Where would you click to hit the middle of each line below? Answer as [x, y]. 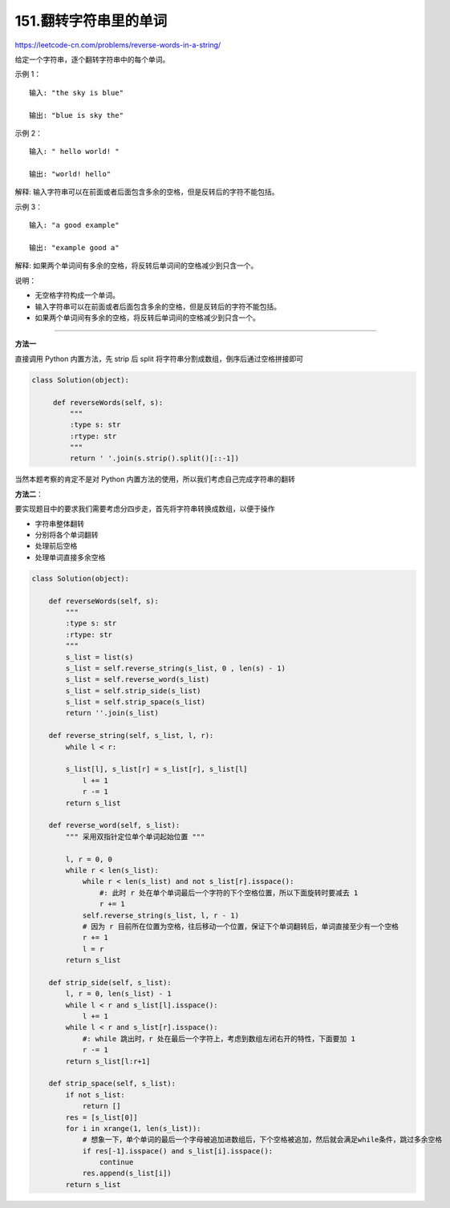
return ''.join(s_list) [112, 713]
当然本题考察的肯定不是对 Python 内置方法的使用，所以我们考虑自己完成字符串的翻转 [155, 479]
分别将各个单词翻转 [67, 535]
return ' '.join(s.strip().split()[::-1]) [154, 458]
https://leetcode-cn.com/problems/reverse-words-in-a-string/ [118, 45]
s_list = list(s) [99, 657]
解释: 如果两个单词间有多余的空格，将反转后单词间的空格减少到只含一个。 [136, 266]
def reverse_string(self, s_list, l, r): [131, 736]
